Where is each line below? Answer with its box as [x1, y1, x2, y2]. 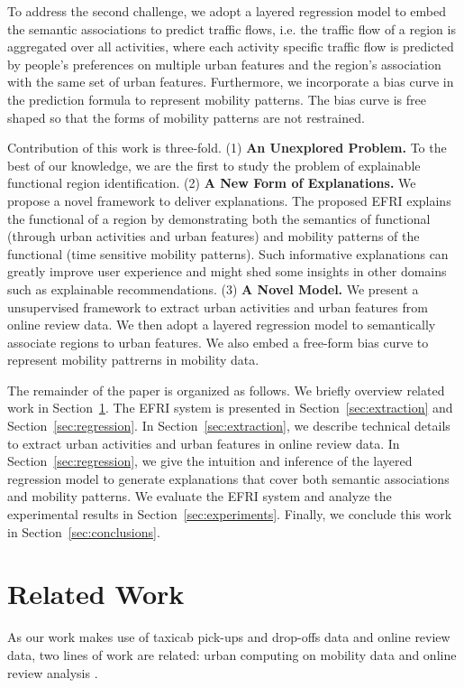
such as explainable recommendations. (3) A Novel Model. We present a [7, 279, 419, 298]
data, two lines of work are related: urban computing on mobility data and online [7, 645, 457, 664]
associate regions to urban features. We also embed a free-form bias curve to [7, 332, 429, 351]
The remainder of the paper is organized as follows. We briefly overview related [7, 380, 445, 399]
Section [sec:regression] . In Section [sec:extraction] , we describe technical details [7, 416, 450, 435]
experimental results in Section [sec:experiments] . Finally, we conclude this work [7, 505, 452, 524]
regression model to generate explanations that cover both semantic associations [7, 469, 450, 488]
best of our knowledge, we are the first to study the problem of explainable [7, 155, 421, 174]
